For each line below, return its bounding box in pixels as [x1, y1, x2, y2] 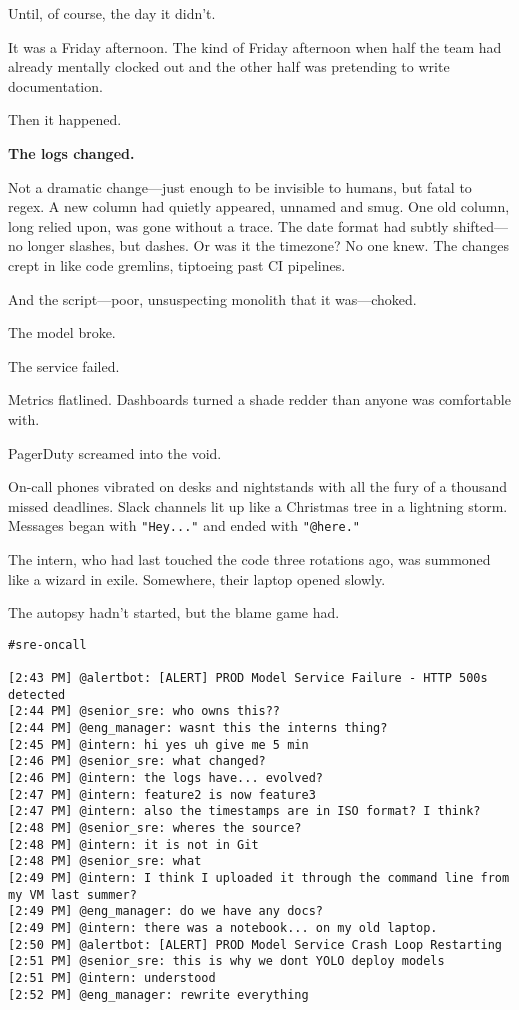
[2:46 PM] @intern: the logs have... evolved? [8, 770, 323, 785]
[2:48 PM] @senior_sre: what [8, 854, 202, 869]
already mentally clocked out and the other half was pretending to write [8, 56, 450, 77]
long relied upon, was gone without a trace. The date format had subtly [8, 215, 449, 236]
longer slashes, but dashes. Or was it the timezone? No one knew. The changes [27, 235, 510, 256]
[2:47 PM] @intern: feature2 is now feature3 [8, 787, 316, 802]
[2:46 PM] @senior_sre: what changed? [8, 754, 266, 769]
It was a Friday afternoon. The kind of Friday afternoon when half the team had [8, 36, 502, 57]
